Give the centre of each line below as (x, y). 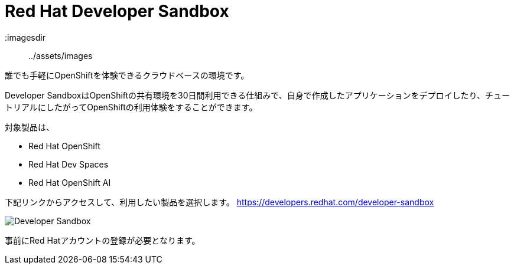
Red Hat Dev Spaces (69, 164)
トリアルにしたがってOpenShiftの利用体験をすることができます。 (131, 107)
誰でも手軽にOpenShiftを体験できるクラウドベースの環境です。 (127, 75)
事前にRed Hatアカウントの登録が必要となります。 (103, 240)
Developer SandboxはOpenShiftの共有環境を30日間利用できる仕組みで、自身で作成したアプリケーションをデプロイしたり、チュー (257, 95)
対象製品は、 (30, 127)
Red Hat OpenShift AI (70, 182)
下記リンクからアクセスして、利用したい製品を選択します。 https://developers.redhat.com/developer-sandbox (219, 202)
